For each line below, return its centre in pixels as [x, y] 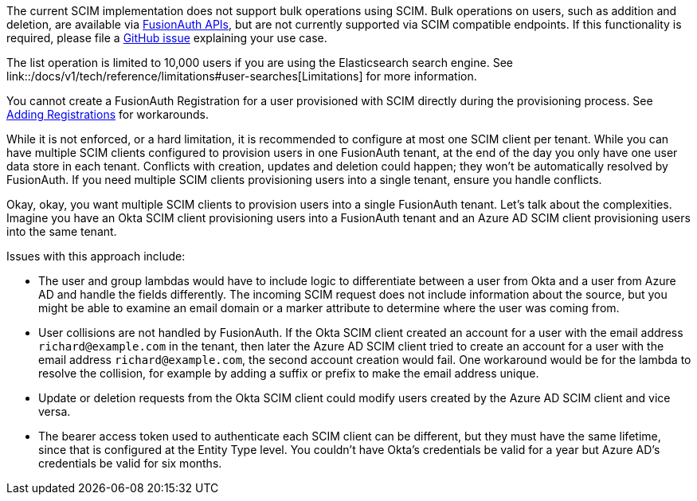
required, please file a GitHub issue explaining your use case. [167, 38]
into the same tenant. [62, 231]
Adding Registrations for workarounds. [108, 114]
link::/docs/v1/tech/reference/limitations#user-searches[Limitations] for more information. [242, 76]
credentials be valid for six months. [130, 463]
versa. [55, 411]
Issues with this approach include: [96, 256]
